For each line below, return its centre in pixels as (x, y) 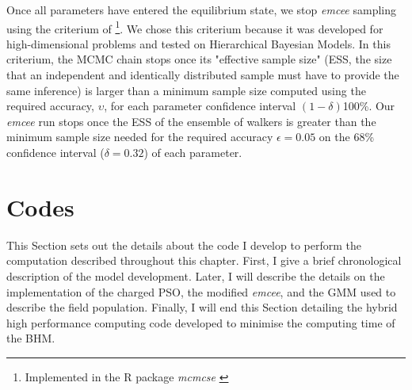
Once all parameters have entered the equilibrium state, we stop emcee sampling (202, 10)
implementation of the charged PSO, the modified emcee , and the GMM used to (201, 291)
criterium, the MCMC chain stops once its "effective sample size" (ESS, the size (199, 59)
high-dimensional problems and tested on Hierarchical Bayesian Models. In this (198, 43)
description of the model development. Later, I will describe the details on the (196, 275)
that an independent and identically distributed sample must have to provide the (203, 75)
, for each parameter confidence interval (200, 106)
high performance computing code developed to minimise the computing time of (201, 322)
